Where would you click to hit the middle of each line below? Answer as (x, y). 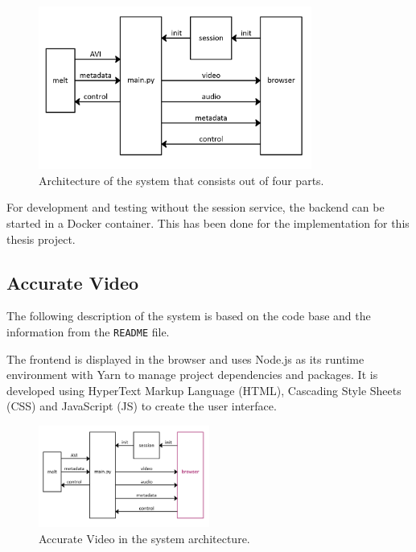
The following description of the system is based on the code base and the (189, 316)
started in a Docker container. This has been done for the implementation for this (208, 223)
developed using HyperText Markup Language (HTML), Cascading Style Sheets (204, 390)
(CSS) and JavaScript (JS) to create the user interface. (142, 406)
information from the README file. (88, 332)
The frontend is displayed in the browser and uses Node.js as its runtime (185, 358)
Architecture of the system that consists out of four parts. (181, 180)
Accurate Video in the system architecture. (144, 539)
